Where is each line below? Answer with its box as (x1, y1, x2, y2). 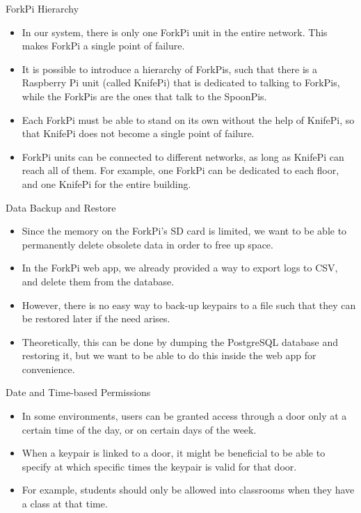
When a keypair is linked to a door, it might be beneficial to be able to (22, 445, 326, 460)
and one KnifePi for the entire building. (22, 176, 191, 191)
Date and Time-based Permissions (6, 385, 151, 400)
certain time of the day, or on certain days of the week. (22, 422, 257, 436)
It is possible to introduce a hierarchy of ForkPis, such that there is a (22, 61, 317, 76)
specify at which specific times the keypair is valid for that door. (22, 459, 297, 473)
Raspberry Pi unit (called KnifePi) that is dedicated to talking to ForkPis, (22, 75, 340, 90)
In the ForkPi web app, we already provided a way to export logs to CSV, (22, 260, 338, 275)
